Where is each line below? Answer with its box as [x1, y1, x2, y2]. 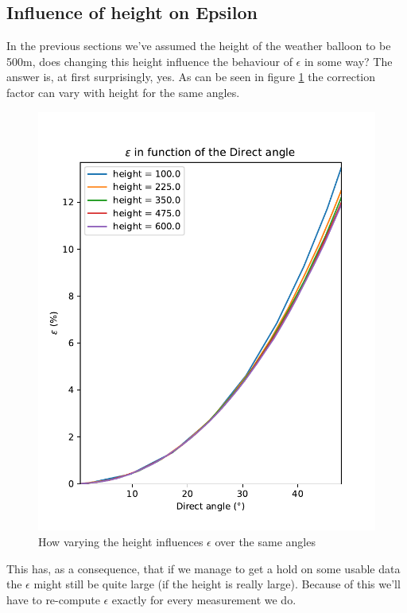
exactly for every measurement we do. [111, 591, 297, 607]
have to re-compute [6, 591, 100, 607]
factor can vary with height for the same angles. [6, 83, 240, 100]
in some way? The [304, 52, 393, 69]
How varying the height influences [38, 533, 203, 549]
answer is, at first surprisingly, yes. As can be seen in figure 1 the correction [6, 68, 376, 85]
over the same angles [215, 533, 316, 549]
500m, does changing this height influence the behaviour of [6, 52, 293, 69]
